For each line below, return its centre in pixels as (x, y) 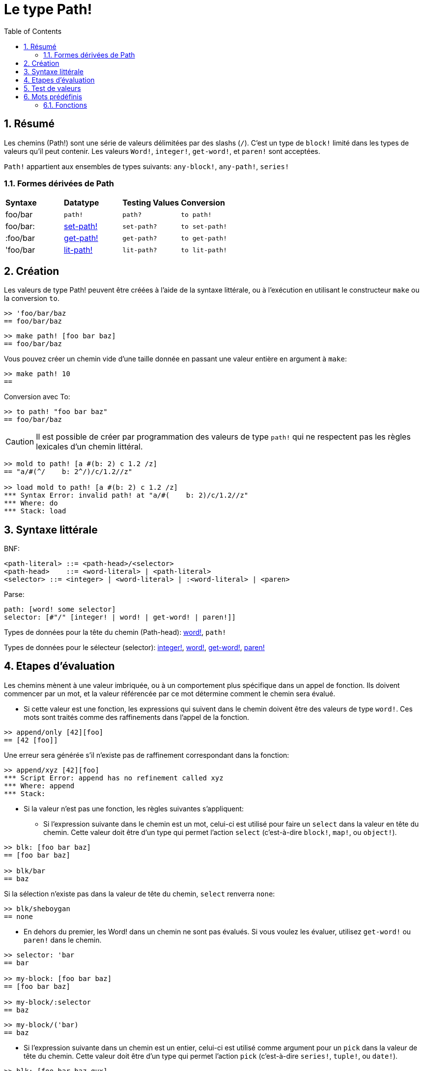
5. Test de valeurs (52, 88)
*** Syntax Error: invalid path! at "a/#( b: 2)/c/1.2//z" (126, 495)
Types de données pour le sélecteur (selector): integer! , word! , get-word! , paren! (134, 648)
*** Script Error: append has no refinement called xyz (114, 778)
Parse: (14, 595)
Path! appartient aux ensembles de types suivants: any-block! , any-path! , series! (147, 166)
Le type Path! (48, 9)
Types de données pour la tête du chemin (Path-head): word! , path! (115, 632)
